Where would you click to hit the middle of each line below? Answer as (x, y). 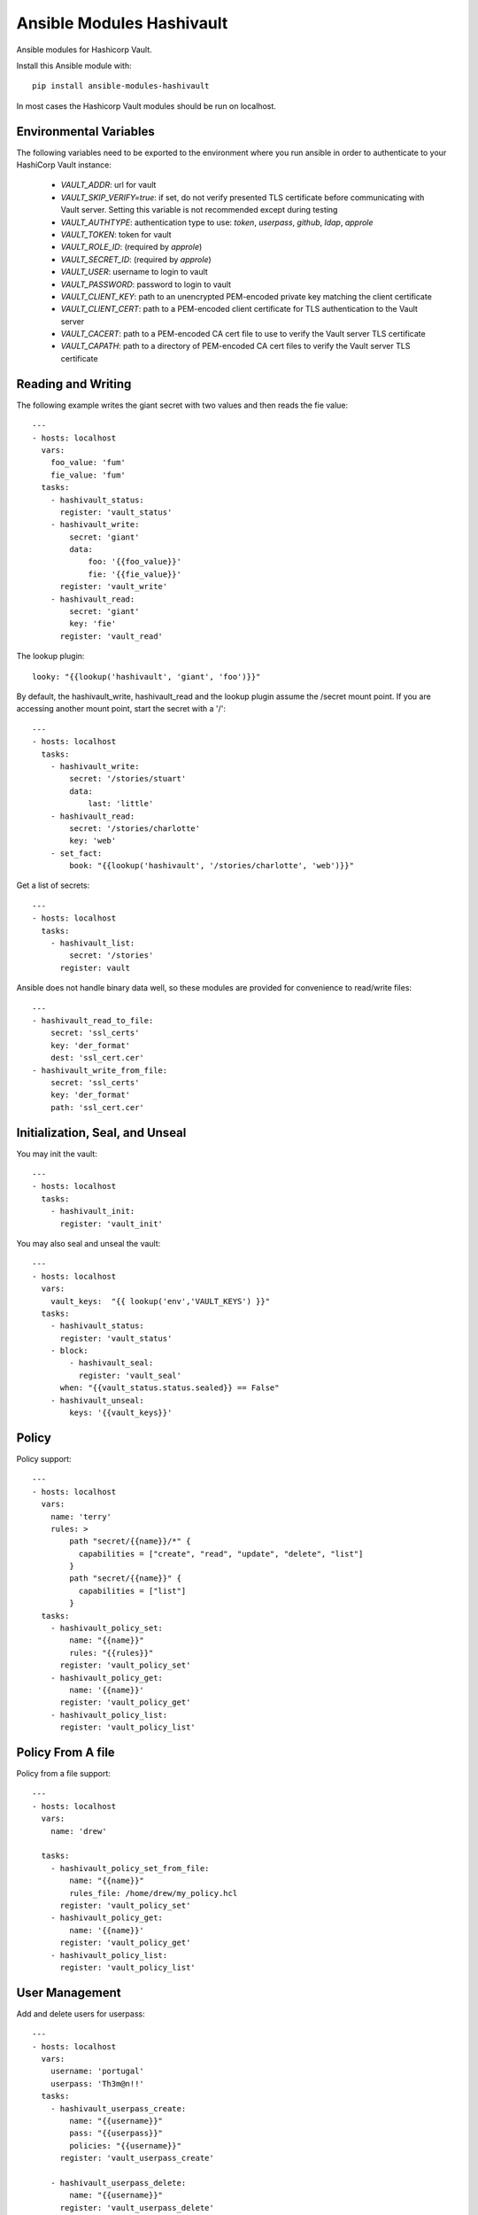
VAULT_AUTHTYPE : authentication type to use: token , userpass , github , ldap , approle (217, 222)
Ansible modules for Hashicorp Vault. (84, 50)
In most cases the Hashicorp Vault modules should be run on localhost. (146, 105)
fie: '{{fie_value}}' (135, 574)
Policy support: (44, 1458)
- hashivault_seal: (112, 1363)
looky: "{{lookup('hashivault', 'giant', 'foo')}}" (146, 676)
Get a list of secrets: (53, 885)
